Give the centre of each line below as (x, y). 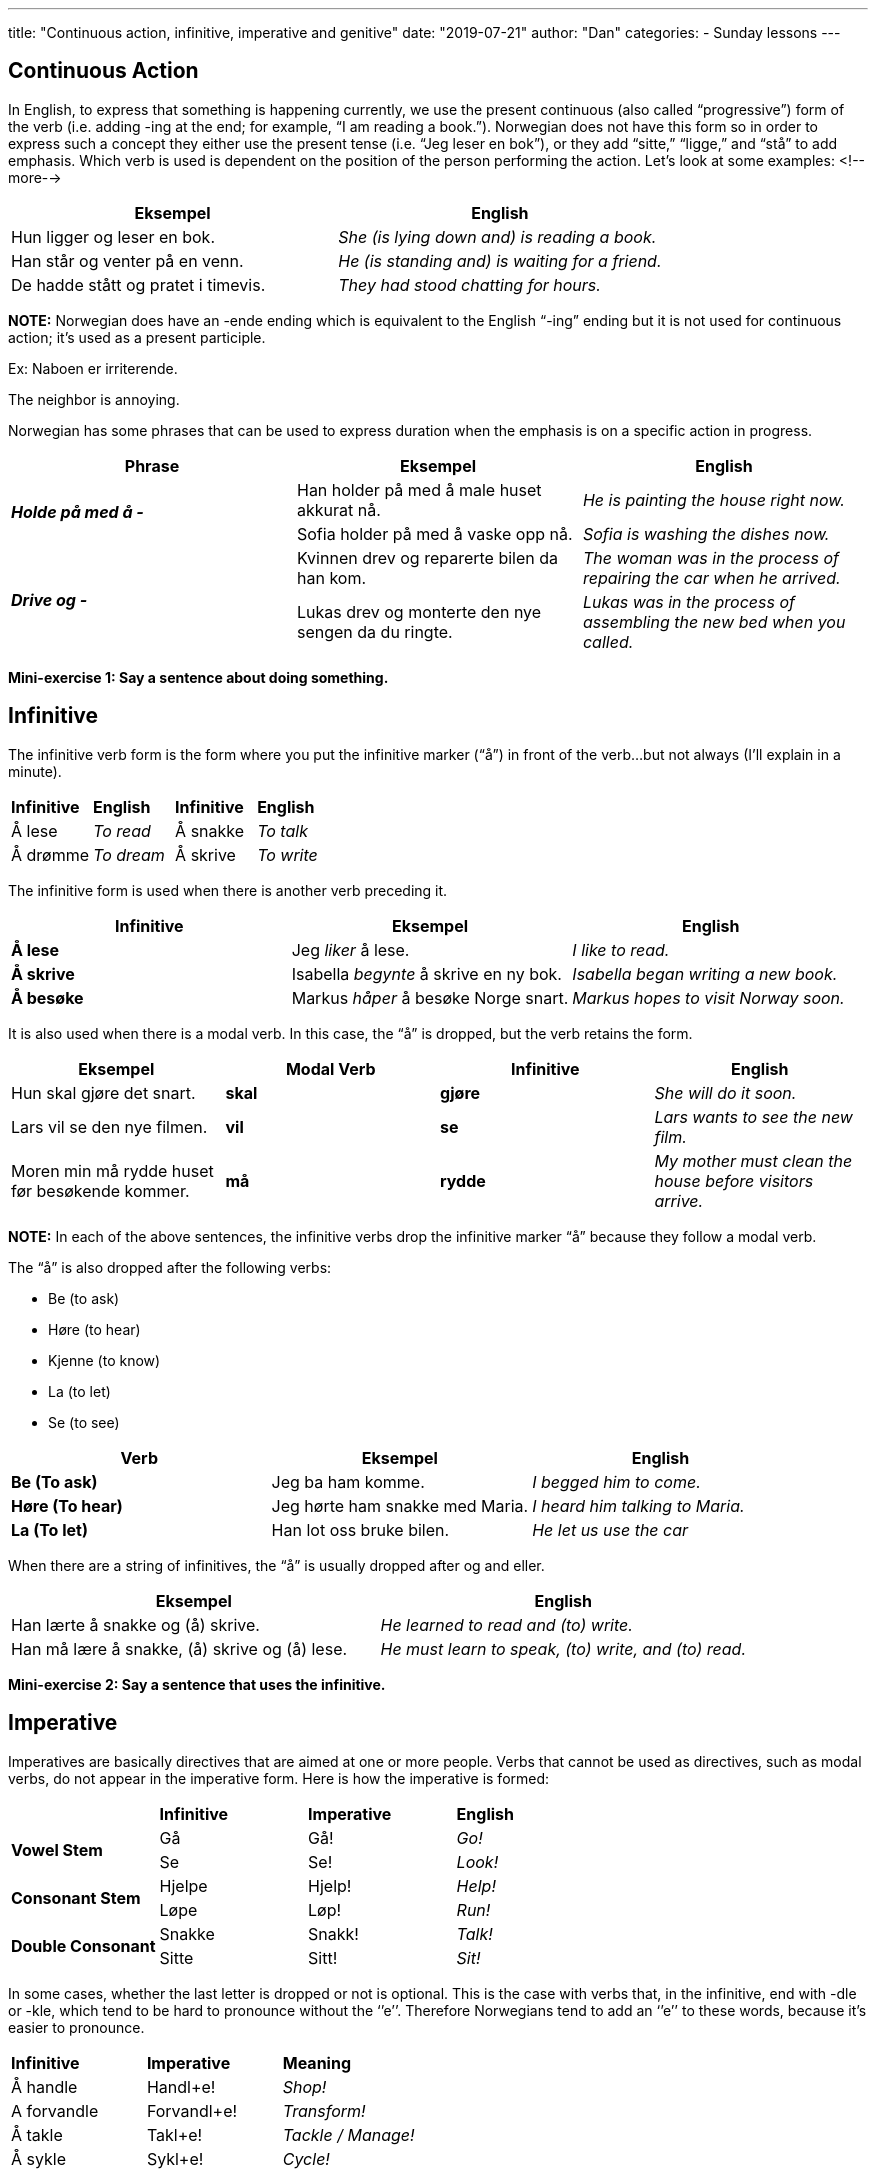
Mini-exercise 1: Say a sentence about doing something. (198, 677)
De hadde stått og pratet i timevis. (138, 284)
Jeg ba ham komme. (348, 1481)
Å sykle (39, 2158)
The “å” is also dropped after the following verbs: (170, 1267)
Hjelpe (183, 1885)
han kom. (331, 577)
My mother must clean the (753, 1160)
